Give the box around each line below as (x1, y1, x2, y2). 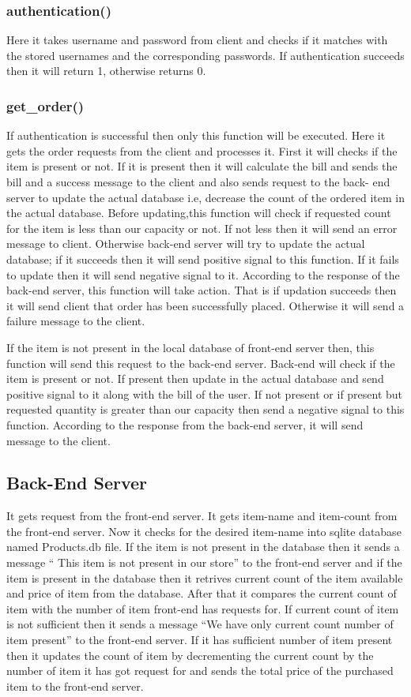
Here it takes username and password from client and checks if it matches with (6, 32, 388, 48)
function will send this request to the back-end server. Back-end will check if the (6, 354, 395, 371)
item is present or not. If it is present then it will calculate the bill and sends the (6, 158, 398, 174)
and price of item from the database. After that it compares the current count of (6, 585, 397, 601)
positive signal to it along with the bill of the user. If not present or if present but (6, 385, 403, 402)
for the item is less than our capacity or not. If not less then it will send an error (6, 219, 398, 236)
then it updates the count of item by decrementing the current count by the (6, 646, 374, 663)
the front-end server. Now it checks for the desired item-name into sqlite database (6, 523, 402, 539)
